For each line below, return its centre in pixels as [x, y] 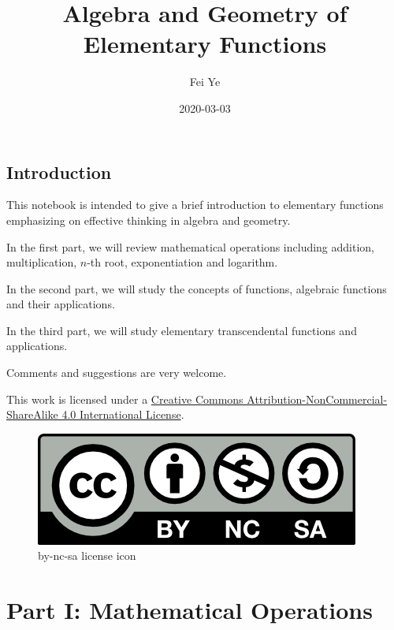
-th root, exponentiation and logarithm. [182, 262]
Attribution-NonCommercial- [317, 399]
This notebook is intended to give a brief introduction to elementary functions [195, 205]
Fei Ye [205, 82]
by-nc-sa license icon [87, 555]
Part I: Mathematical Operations [190, 610]
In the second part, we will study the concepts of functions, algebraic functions [197, 288]
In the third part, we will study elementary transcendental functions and [182, 330]
